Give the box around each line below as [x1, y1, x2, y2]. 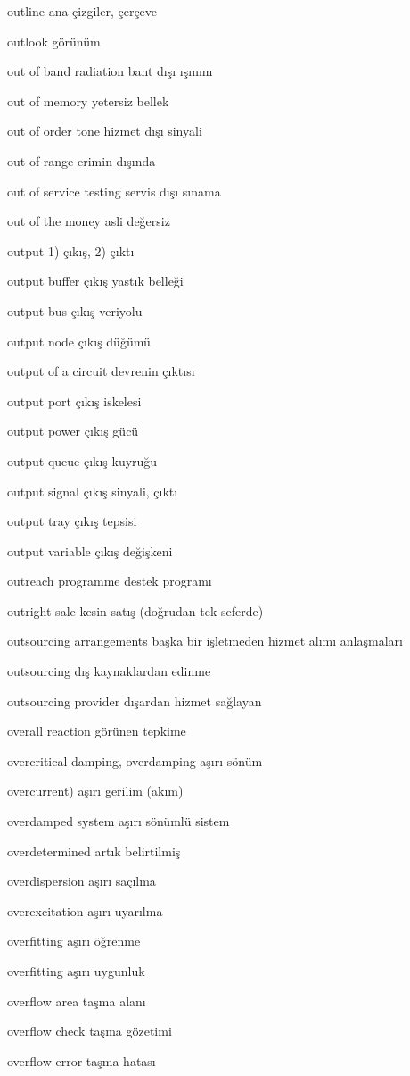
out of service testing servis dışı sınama [7, 181, 221, 200]
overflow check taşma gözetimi [7, 1022, 172, 1040]
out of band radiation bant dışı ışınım [7, 62, 213, 80]
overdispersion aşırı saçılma [7, 872, 156, 890]
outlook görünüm [7, 31, 101, 50]
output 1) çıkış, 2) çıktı [7, 241, 135, 260]
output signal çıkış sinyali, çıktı [7, 481, 178, 500]
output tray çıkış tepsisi [7, 512, 137, 530]
